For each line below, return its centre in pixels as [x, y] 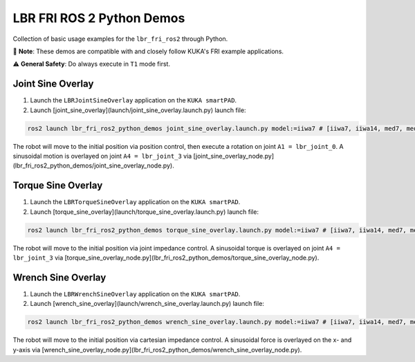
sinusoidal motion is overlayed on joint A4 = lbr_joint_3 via [102, 156]
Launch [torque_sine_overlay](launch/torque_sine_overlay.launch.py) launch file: [145, 212]
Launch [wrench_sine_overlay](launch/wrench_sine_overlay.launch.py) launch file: [147, 304]
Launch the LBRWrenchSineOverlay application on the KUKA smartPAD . [135, 293]
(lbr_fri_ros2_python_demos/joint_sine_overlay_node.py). [93, 165]
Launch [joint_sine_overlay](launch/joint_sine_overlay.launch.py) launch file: [138, 110]
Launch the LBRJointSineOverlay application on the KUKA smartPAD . [133, 100]
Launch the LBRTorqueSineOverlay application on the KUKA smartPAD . [135, 202]
